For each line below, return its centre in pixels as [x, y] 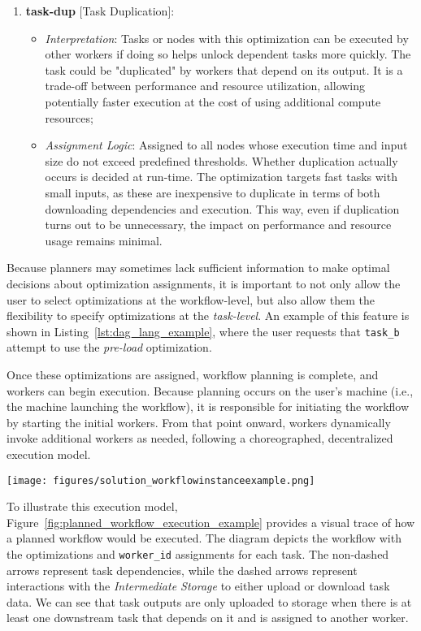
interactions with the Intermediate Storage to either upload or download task [198, 586]
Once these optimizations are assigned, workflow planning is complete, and [193, 374]
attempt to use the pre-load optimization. [109, 347]
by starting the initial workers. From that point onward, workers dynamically [199, 422]
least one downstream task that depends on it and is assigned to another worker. [208, 618]
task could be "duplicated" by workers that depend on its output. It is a [224, 69]
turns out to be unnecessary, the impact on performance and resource [218, 225]
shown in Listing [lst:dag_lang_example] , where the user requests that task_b [203, 331]
